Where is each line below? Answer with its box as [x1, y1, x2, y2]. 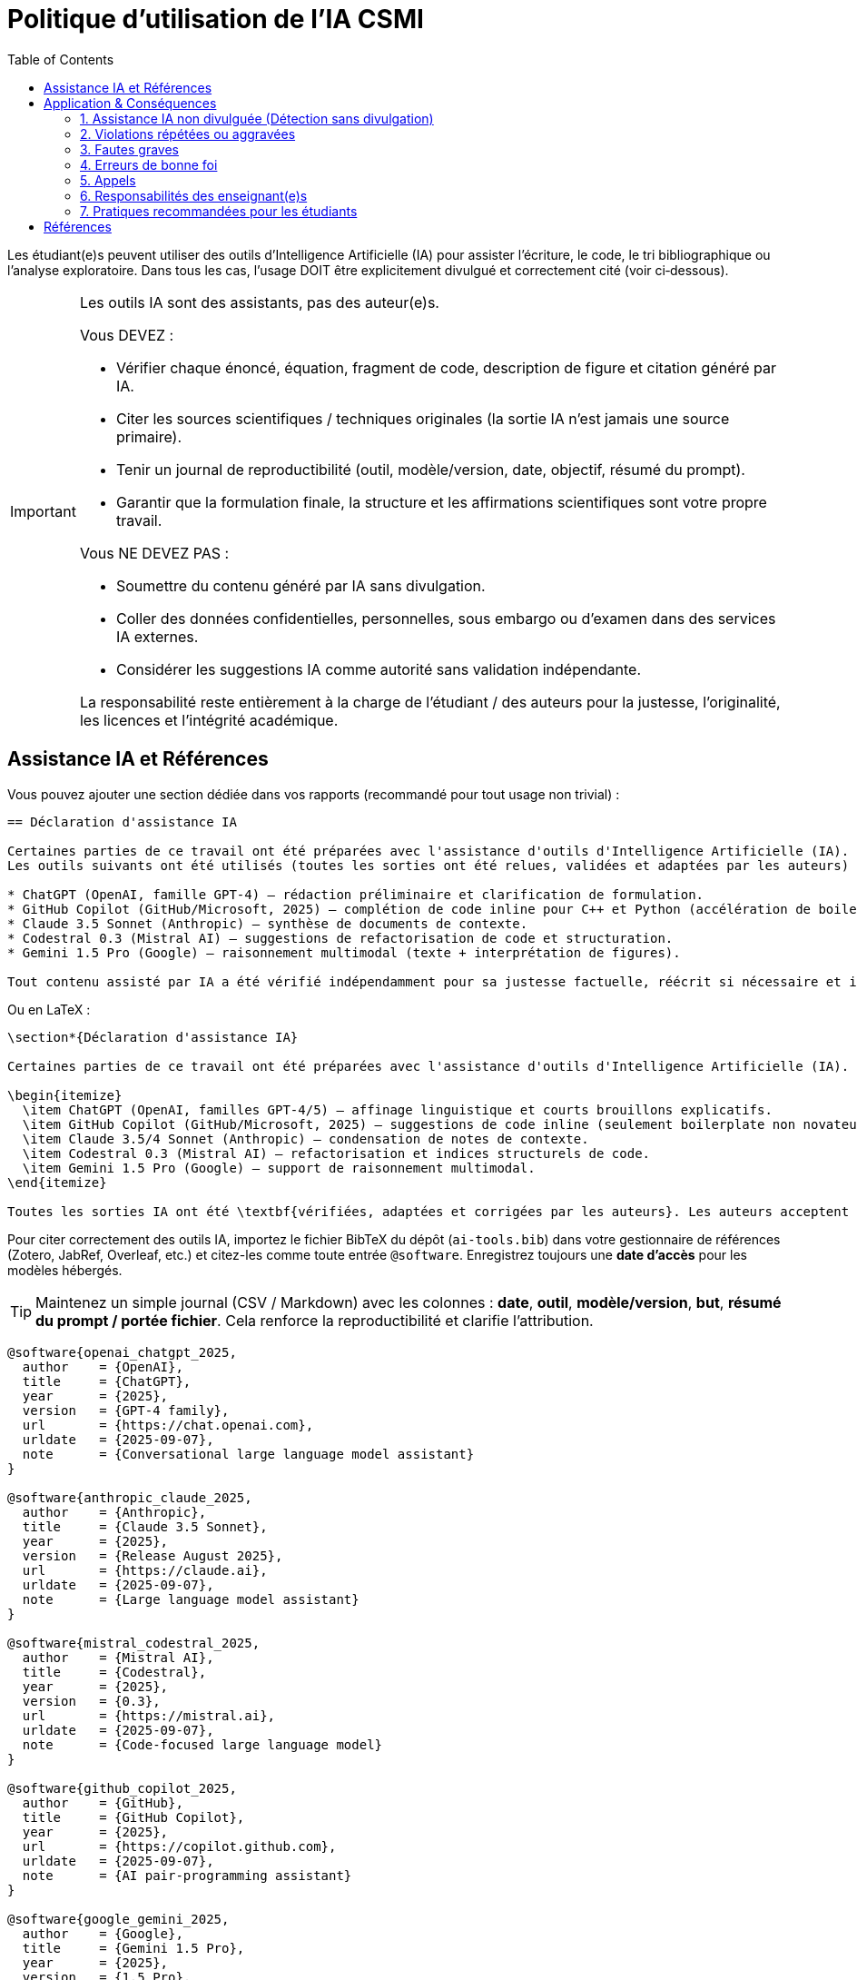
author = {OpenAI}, [22, 1359, 183, 1374]
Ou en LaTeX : [7, 1001, 91, 1017]
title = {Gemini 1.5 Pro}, [22, 1940, 245, 1955]
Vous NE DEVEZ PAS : [79, 543, 230, 562]
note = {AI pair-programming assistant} [22, 1867, 352, 1883]
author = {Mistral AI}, [22, 1649, 214, 1665]
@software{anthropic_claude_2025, [7, 1490, 252, 1505]
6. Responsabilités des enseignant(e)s [80, 187, 308, 203]
